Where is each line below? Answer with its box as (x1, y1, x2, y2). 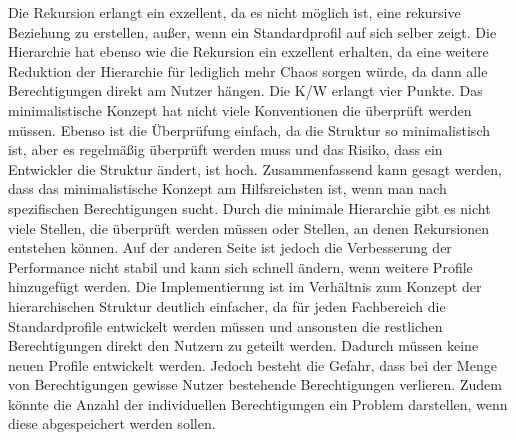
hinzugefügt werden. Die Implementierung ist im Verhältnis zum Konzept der (8, 276, 482, 297)
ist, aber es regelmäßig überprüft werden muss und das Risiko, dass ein (8, 139, 443, 160)
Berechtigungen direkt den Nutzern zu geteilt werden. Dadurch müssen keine (8, 335, 479, 356)
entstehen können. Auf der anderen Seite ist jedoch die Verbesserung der (8, 237, 452, 258)
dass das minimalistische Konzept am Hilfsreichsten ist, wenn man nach (8, 178, 447, 199)
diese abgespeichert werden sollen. (8, 413, 216, 434)
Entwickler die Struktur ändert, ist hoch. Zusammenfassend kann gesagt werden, (8, 158, 502, 179)
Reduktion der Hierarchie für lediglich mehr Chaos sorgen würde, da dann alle (8, 60, 488, 81)
